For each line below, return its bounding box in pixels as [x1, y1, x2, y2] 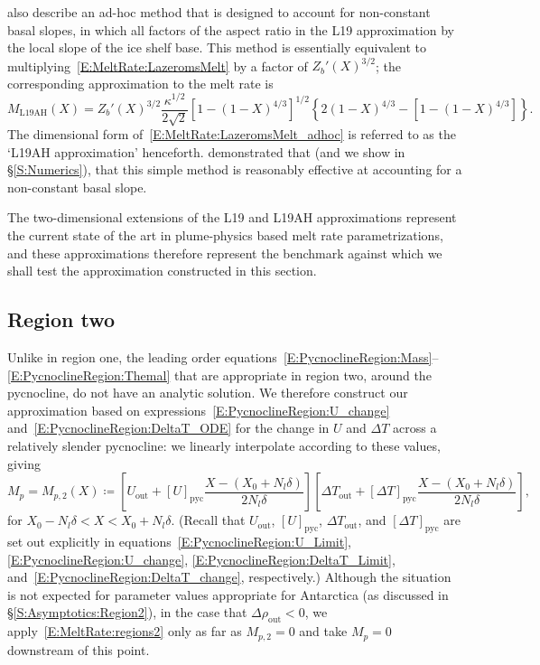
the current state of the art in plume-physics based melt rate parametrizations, [7, 225, 443, 244]
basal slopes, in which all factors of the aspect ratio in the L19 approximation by [7, 20, 454, 39]
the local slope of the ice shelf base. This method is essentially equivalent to [7, 38, 427, 57]
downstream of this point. [7, 640, 150, 659]
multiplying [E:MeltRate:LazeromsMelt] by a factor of [7, 56, 308, 75]
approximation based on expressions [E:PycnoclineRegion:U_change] [7, 400, 390, 419]
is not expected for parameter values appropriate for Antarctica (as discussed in [7, 585, 449, 604]
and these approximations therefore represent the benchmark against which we [7, 243, 442, 262]
